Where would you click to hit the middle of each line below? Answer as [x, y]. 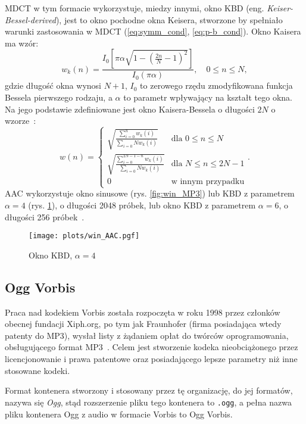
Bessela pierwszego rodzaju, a [59, 97]
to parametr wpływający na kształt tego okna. [208, 97]
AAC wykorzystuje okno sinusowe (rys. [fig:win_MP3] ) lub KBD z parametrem [150, 193]
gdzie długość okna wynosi [53, 85]
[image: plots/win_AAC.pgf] [84, 236]
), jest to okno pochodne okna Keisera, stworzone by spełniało [169, 19]
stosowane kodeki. [38, 370]
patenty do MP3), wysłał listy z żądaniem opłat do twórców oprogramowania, [147, 335]
